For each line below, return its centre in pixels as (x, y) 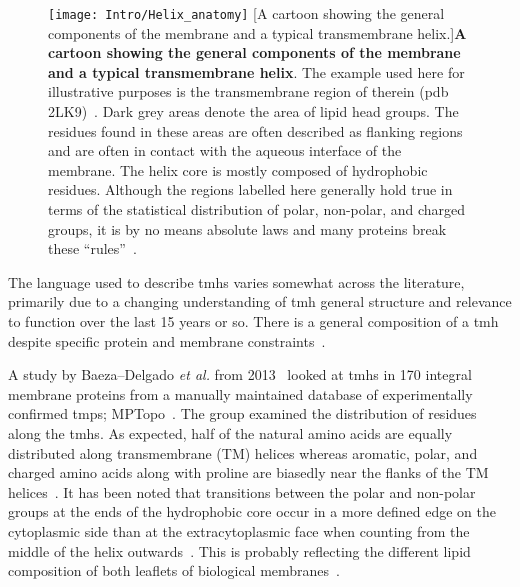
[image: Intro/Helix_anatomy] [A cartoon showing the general (246, 13)
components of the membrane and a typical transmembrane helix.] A (257, 32)
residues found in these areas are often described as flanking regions (255, 130)
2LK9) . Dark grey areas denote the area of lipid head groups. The (253, 111)
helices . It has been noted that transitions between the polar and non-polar (242, 491)
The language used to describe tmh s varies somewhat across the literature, (236, 281)
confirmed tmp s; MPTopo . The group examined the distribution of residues (242, 413)
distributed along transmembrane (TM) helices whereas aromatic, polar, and (243, 452)
